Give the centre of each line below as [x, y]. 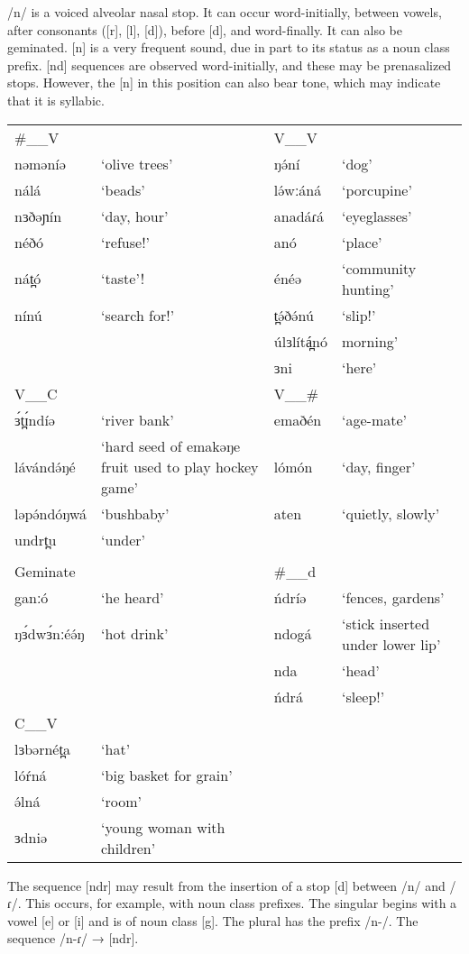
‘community [379, 268]
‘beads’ [123, 189]
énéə [288, 279]
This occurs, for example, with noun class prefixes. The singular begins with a [241, 903]
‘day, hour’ [135, 216]
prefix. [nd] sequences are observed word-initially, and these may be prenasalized [230, 64]
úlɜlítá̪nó [300, 341]
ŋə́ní [287, 163]
